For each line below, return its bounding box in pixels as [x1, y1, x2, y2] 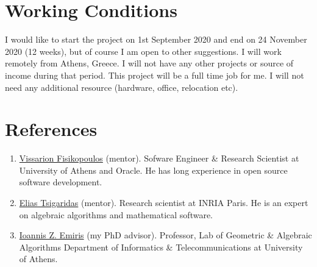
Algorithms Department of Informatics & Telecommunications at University [19, 240, 303, 253]
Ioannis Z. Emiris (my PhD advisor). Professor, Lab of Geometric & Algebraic [19, 229, 312, 241]
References [5, 116, 98, 141]
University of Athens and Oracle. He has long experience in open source [19, 163, 288, 176]
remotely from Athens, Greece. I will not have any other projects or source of [5, 57, 294, 69]
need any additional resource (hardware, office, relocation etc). [5, 80, 238, 93]
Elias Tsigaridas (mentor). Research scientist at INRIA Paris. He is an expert [19, 196, 308, 208]
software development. [19, 176, 102, 188]
